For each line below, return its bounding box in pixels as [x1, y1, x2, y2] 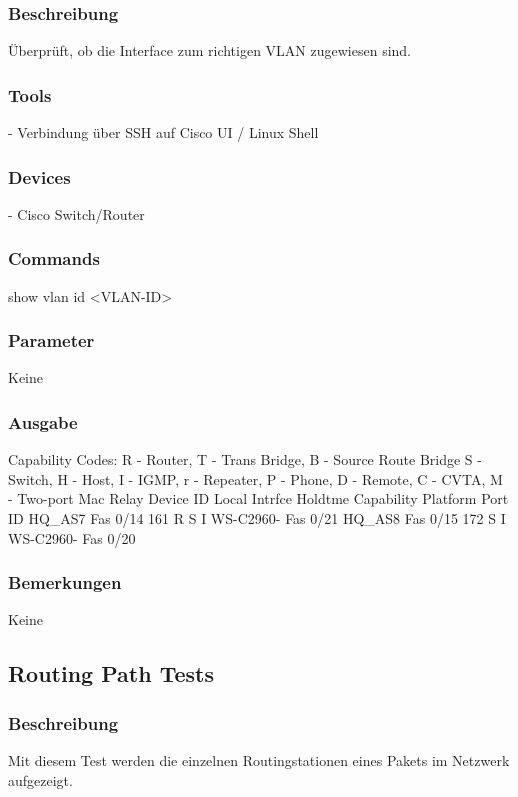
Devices [8, 164, 71, 189]
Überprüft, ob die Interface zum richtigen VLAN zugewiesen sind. [8, 40, 412, 61]
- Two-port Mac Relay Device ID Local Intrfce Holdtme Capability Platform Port [8, 488, 509, 509]
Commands [8, 246, 100, 271]
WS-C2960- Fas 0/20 [8, 527, 136, 548]
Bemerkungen [8, 570, 122, 595]
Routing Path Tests [8, 658, 214, 689]
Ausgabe [8, 409, 78, 434]
